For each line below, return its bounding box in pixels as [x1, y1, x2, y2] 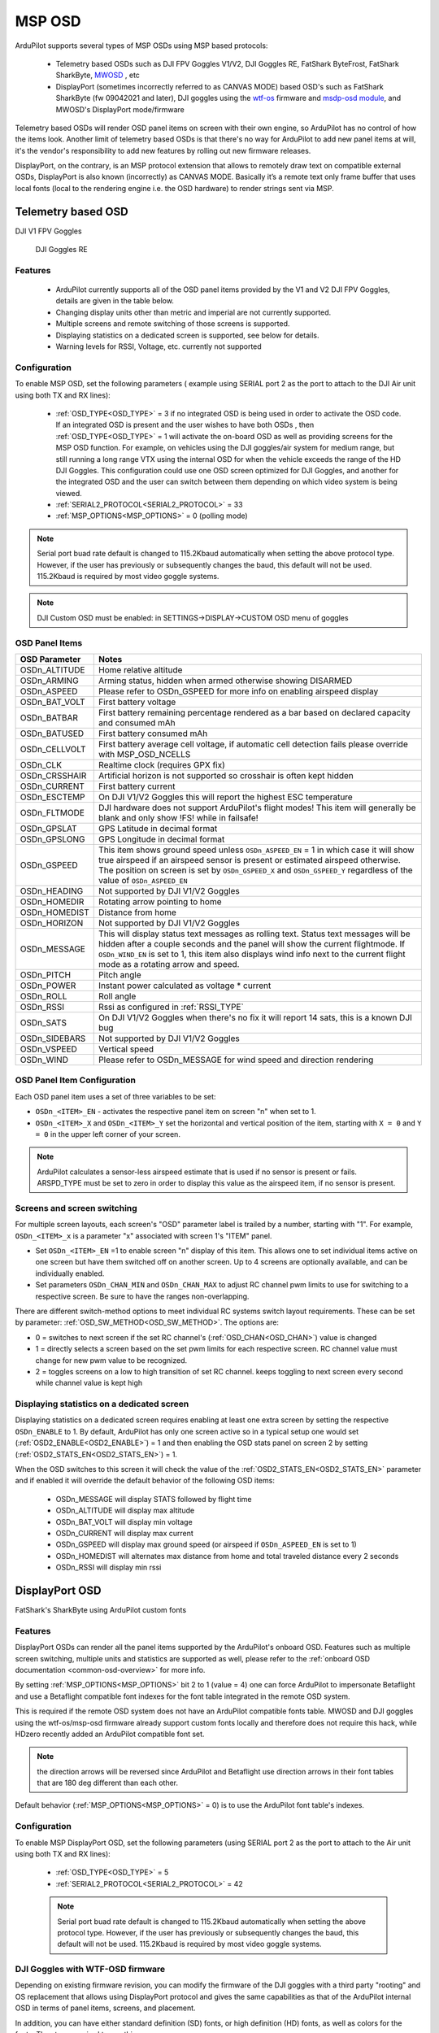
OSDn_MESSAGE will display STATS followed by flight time [55, 1494, 252, 1504]
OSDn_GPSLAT [20, 822, 77, 834]
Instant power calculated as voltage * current [98, 980, 272, 991]
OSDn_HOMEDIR [20, 895, 85, 907]
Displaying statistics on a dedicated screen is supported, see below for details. [55, 330, 319, 340]
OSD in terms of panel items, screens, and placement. [15, 2003, 196, 2013]
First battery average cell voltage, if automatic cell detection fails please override [98, 738, 408, 750]
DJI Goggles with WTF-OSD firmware [15, 1964, 166, 1975]
